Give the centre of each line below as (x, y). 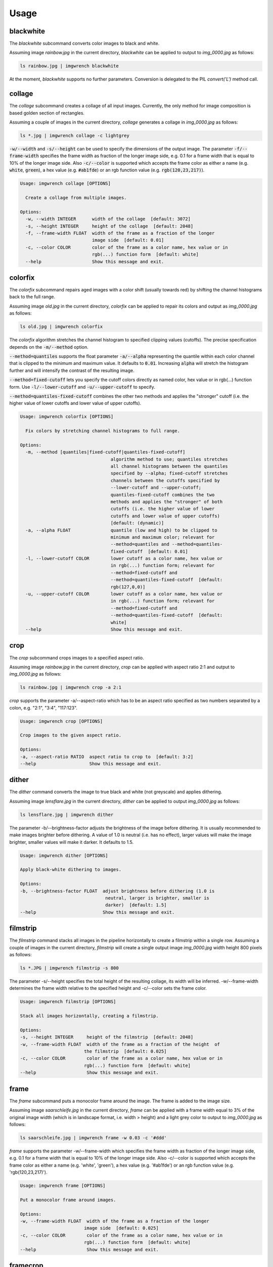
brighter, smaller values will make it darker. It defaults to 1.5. (72, 842)
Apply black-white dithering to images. (71, 870)
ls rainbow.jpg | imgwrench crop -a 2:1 (71, 687)
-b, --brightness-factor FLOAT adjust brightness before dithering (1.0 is (117, 891)
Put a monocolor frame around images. (68, 1200)
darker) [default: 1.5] (136, 905)
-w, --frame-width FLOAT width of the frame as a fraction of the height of (120, 1044)
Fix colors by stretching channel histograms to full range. (103, 431)
